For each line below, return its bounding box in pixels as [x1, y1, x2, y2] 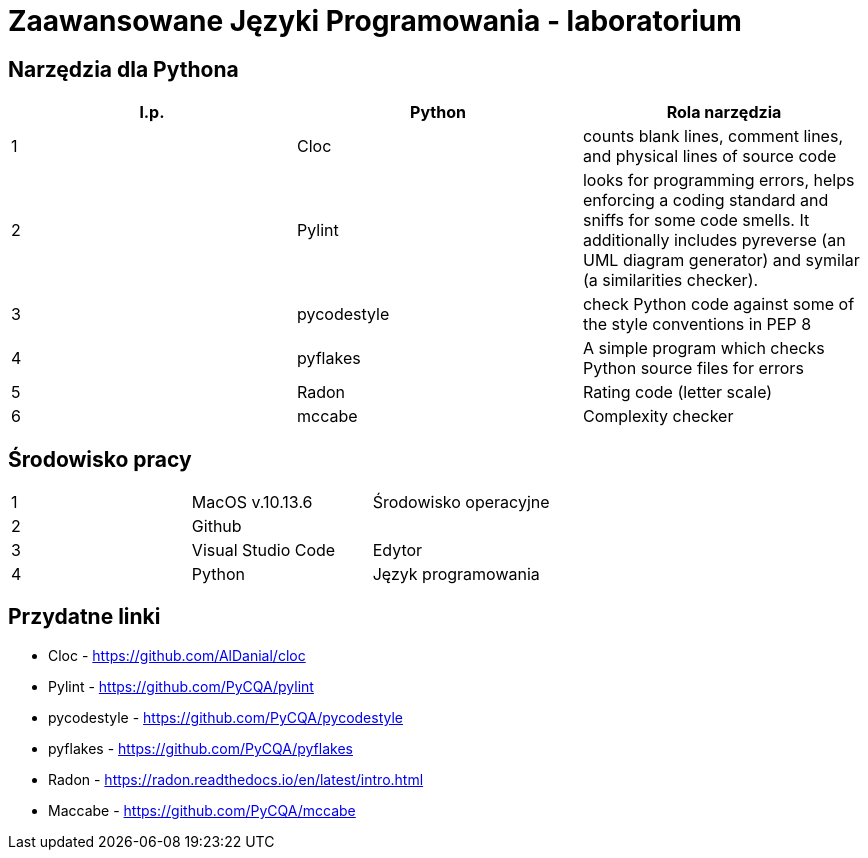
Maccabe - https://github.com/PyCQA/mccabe [48, 801, 356, 819]
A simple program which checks [582, 338, 825, 359]
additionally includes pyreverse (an [582, 230, 846, 251]
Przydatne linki [8, 604, 161, 630]
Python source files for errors [582, 358, 804, 379]
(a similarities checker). [582, 270, 759, 291]
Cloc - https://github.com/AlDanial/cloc [48, 646, 306, 664]
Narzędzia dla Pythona [8, 56, 239, 82]
